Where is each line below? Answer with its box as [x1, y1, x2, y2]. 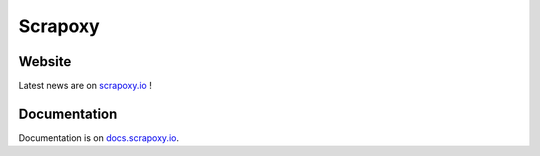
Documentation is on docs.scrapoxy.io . [18, 131, 180, 144]
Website [18, 53, 72, 70]
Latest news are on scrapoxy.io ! [18, 80, 152, 92]
